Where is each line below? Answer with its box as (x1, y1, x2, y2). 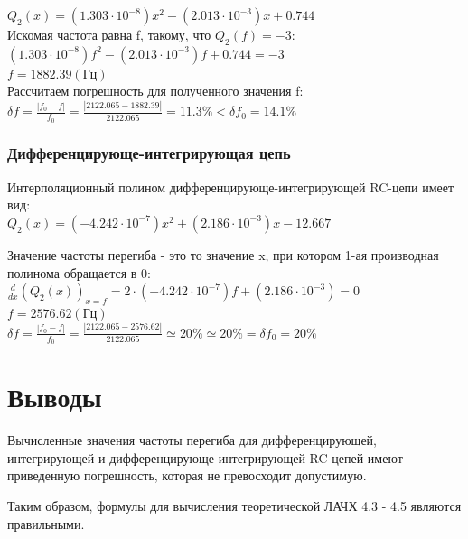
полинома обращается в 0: (7, 263, 151, 282)
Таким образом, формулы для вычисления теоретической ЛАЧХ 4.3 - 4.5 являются (7, 496, 462, 515)
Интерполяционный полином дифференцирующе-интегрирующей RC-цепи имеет (7, 177, 454, 196)
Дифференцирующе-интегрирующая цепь (7, 142, 291, 164)
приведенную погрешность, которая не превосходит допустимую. (7, 466, 367, 485)
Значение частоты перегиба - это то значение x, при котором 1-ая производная (7, 245, 439, 264)
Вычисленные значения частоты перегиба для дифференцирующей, (7, 431, 377, 450)
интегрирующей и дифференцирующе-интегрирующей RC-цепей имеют (7, 448, 403, 467)
